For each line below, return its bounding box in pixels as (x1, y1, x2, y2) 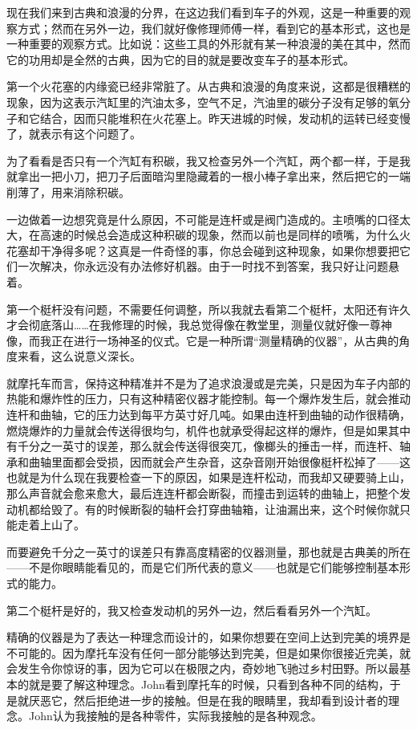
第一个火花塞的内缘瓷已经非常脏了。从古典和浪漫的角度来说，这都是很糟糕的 (6, 78, 411, 95)
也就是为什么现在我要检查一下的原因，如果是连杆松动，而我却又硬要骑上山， (6, 469, 411, 486)
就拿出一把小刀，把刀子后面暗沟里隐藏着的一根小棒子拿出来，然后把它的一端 (6, 168, 411, 185)
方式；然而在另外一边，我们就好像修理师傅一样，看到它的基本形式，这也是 (17, 19, 411, 36)
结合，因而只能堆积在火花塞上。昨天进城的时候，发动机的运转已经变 (39, 109, 399, 126)
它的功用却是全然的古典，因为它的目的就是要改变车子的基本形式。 (6, 51, 354, 67)
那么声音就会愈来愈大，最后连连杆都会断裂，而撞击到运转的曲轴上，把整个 (6, 485, 399, 502)
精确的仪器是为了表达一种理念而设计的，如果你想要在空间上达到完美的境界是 (6, 629, 411, 646)
